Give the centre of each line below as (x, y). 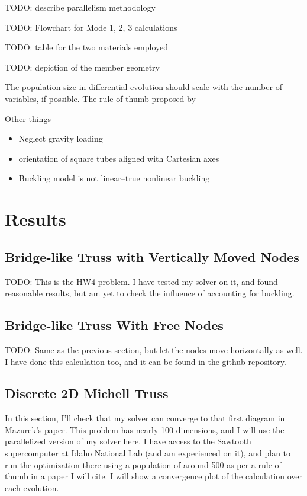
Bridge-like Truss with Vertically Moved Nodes (152, 256)
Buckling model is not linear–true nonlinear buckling (114, 178)
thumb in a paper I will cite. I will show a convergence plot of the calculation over (153, 476)
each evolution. (32, 487)
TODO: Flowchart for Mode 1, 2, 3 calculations (91, 27)
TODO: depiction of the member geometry (82, 67)
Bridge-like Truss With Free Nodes (114, 325)
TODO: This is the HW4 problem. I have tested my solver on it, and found (141, 281)
